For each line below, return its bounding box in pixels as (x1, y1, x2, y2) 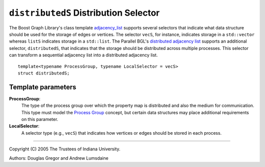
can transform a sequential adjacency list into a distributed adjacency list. (9, 52, 158, 58)
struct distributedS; (18, 70, 70, 76)
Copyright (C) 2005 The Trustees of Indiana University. (9, 146, 120, 152)
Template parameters (9, 83, 77, 91)
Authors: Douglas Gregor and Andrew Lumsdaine (9, 155, 109, 161)
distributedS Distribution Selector (9, 7, 160, 18)
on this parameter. (21, 116, 58, 122)
